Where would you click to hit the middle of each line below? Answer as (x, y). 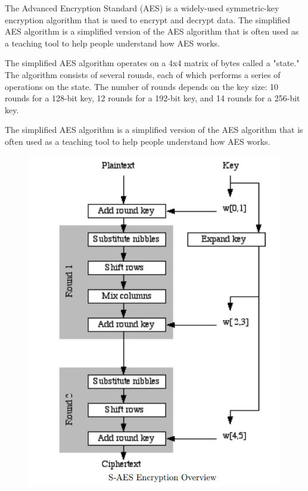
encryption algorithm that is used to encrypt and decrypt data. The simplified (148, 19)
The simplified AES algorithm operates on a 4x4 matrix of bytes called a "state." (152, 63)
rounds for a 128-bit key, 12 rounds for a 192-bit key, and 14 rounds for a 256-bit (153, 98)
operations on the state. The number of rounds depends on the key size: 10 (141, 86)
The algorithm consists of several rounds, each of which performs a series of (143, 74)
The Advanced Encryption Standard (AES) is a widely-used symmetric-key (142, 8)
